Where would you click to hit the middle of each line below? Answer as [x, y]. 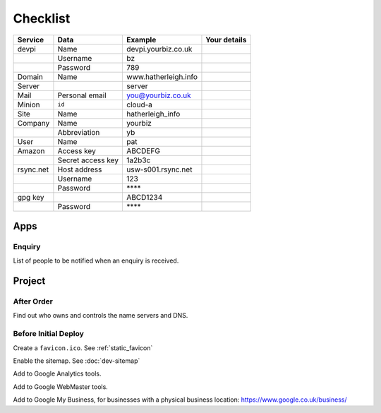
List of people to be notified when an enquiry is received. [96, 261]
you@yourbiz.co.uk [159, 95]
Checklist [42, 18]
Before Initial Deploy [48, 334]
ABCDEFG [143, 150]
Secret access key [88, 160]
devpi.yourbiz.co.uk [159, 49]
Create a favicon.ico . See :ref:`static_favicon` [83, 348]
